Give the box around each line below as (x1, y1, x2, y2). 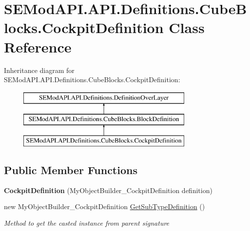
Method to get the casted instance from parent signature (4, 218, 170, 228)
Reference (4, 36, 72, 56)
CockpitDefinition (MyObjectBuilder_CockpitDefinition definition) (4, 185, 212, 195)
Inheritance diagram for (4, 65, 75, 75)
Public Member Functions (4, 162, 137, 178)
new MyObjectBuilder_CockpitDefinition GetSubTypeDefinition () (4, 201, 205, 212)
